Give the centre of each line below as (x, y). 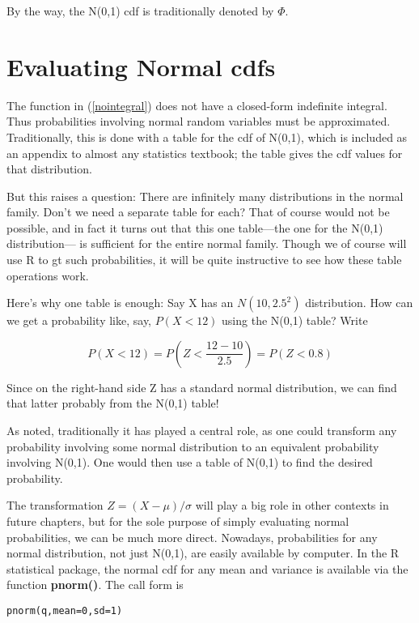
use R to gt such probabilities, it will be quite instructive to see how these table (204, 260)
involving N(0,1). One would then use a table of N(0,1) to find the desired (190, 462)
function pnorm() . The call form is (95, 585)
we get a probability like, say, (79, 320)
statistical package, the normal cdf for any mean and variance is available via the (207, 568)
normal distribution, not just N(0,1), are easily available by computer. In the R (203, 553)
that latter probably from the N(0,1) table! (113, 403)
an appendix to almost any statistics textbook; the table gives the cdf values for (205, 153)
